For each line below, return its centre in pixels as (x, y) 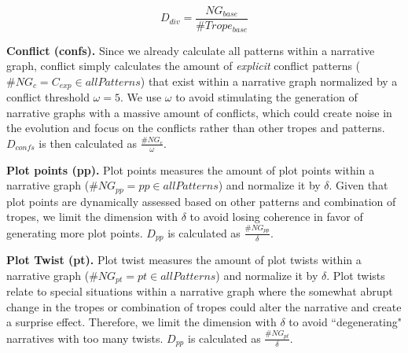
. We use (141, 97)
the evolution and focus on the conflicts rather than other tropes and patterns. (196, 128)
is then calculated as (88, 143)
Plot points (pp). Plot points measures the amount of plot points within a (191, 169)
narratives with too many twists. (85, 338)
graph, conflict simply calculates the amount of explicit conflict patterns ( (184, 66)
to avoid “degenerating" (346, 322)
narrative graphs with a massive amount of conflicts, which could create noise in (199, 112)
